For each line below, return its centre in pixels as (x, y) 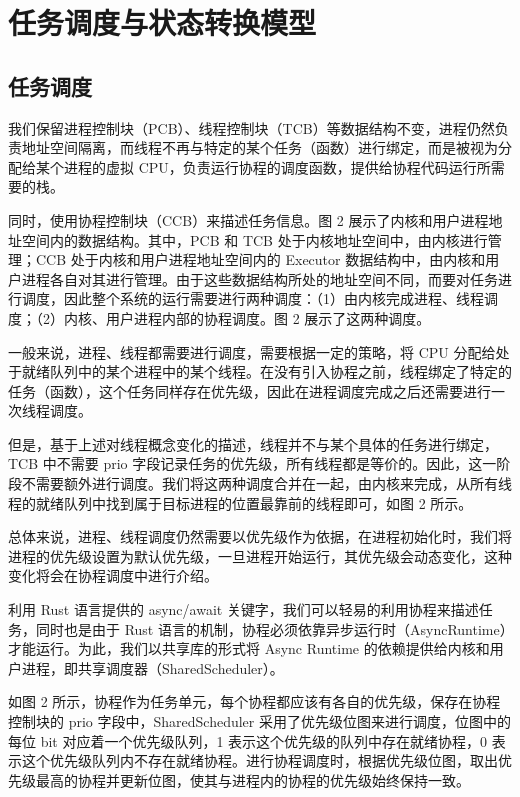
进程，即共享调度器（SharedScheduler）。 (152, 667)
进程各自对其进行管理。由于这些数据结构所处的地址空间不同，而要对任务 (259, 278)
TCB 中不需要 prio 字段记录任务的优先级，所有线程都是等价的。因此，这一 (252, 463)
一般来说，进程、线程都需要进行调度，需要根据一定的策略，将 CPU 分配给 (252, 351)
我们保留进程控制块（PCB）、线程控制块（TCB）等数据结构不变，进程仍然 (251, 127)
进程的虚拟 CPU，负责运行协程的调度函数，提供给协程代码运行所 (277, 166)
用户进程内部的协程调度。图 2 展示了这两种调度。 (268, 317)
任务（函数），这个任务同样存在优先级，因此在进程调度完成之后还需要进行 (249, 390)
